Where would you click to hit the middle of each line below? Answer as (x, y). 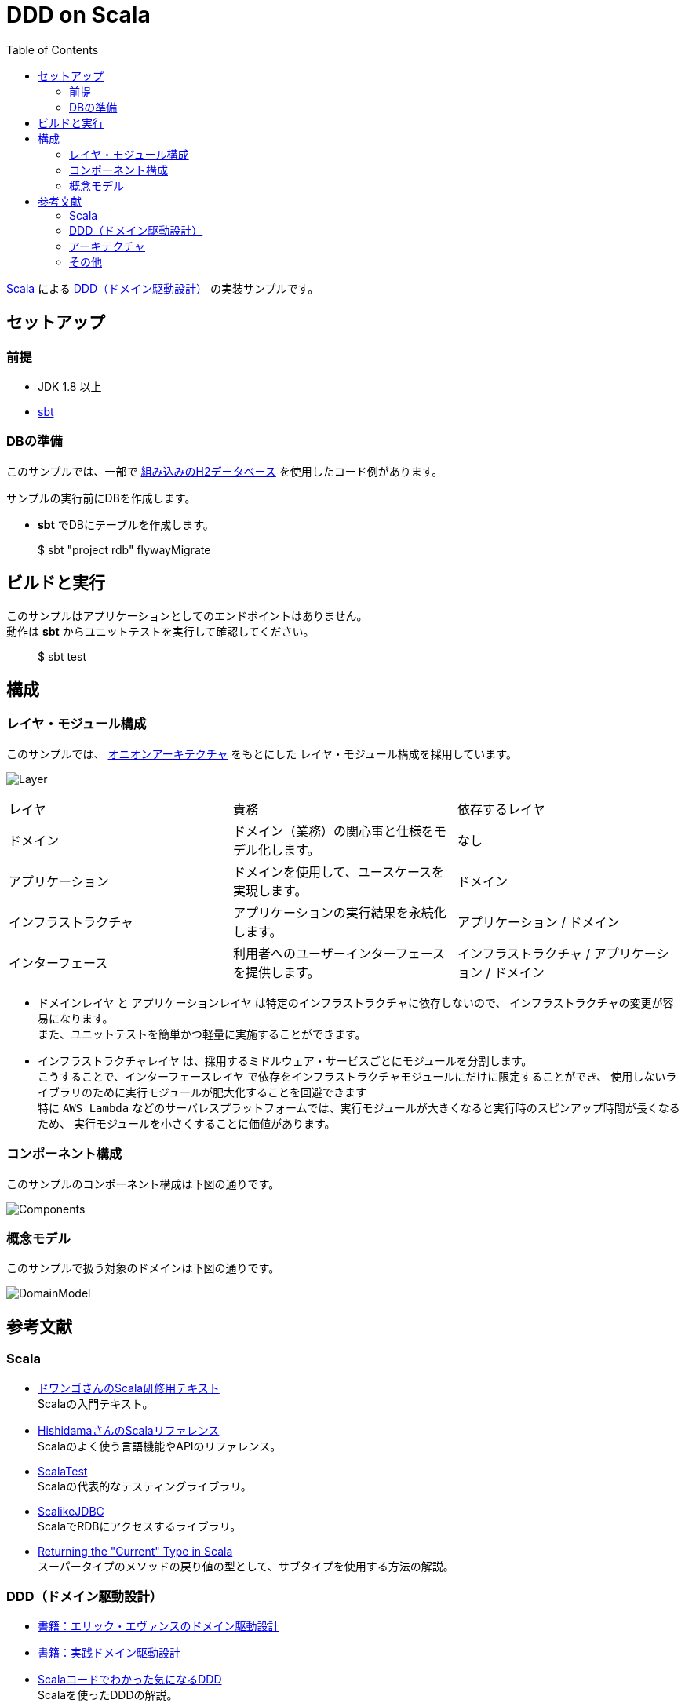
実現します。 (270, 890)
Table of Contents (53, 49)
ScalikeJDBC (71, 1511)
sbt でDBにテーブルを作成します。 (126, 524)
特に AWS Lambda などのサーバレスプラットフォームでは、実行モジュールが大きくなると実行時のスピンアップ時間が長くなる (359, 1107)
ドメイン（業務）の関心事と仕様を (333, 831)
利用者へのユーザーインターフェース (339, 953)
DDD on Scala (78, 15)
